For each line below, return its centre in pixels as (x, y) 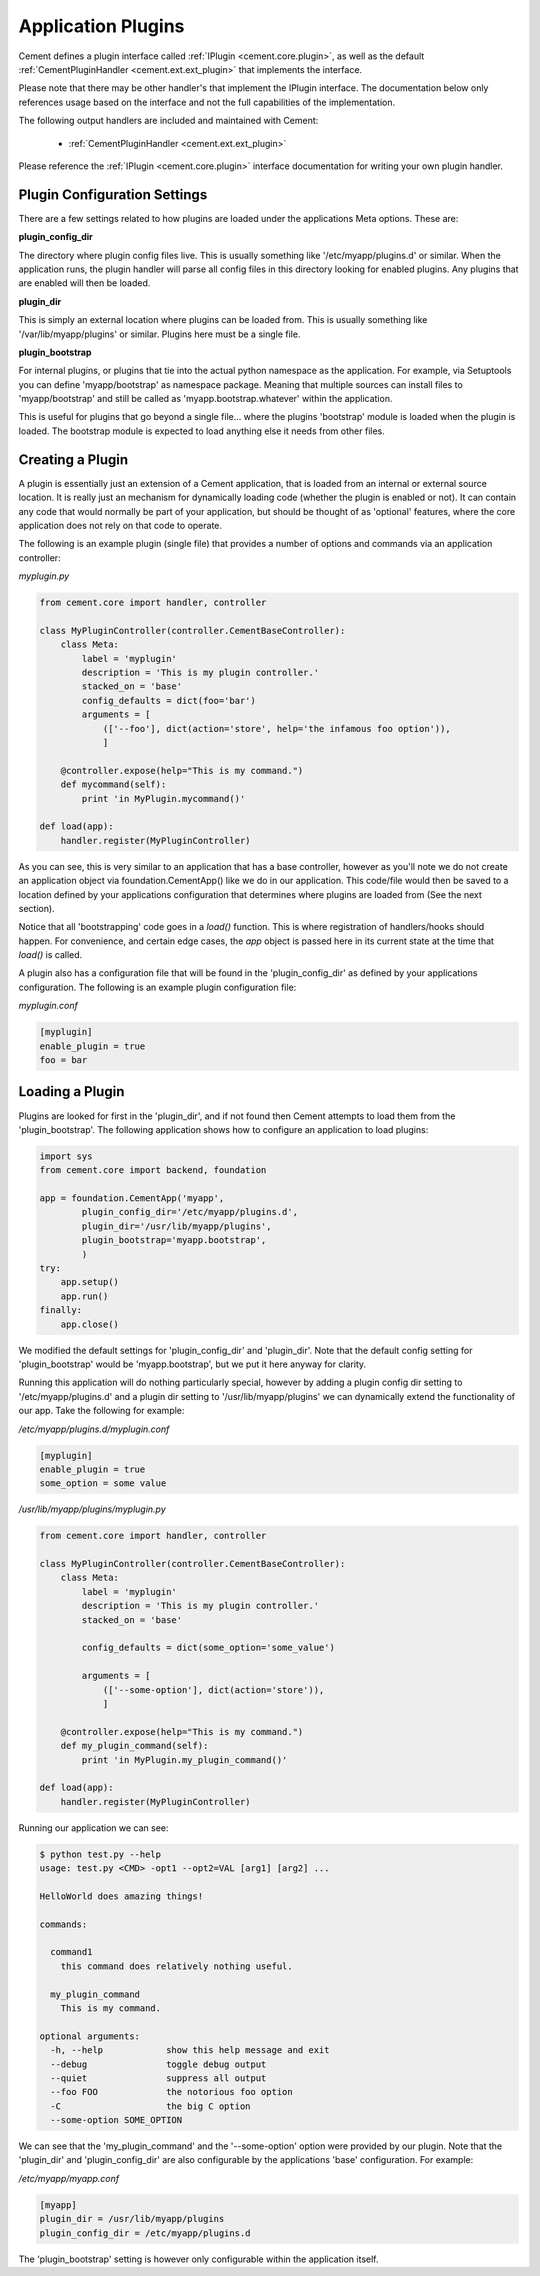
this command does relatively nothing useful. (177, 1966)
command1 (71, 1952)
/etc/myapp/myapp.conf (69, 2178)
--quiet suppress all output (158, 2078)
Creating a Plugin (73, 459)
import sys (66, 1156)
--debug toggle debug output (158, 2064)
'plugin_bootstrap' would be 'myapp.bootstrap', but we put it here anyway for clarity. (192, 1364)
